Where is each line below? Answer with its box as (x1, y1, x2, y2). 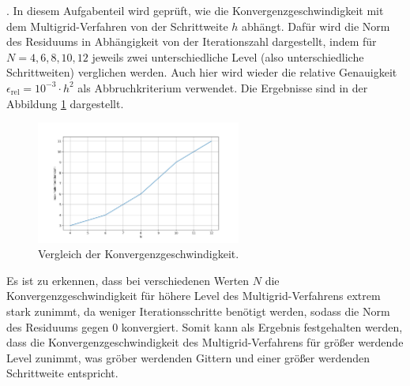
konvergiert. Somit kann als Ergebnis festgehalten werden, (121, 318, 403, 335)
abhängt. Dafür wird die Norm (242, 17, 390, 34)
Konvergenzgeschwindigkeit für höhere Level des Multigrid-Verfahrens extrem (6, 287, 381, 304)
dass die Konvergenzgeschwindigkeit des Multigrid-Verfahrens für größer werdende (6, 334, 404, 350)
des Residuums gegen (6, 318, 109, 335)
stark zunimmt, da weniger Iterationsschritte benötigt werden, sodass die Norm (6, 303, 390, 320)
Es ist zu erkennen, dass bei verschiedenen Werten (6, 272, 250, 288)
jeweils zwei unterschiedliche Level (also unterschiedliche (92, 48, 364, 65)
